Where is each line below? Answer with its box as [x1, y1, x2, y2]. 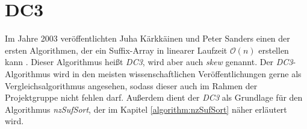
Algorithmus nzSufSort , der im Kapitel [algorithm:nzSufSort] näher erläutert [5, 102, 287, 115]
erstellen [258, 43, 289, 56]
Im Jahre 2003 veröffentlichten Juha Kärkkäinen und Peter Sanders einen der [5, 32, 290, 45]
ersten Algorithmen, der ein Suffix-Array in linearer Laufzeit [5, 43, 228, 56]
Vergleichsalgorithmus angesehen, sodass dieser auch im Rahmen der [5, 79, 258, 92]
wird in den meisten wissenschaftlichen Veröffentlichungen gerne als [53, 67, 302, 80]
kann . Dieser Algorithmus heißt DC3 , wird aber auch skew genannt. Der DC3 [5, 55, 293, 68]
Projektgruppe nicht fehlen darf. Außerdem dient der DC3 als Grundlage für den [5, 91, 303, 104]
